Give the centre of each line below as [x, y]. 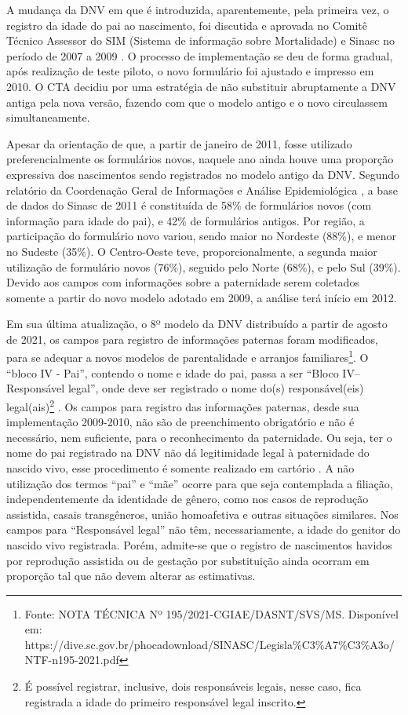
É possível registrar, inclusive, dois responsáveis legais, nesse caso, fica [193, 686]
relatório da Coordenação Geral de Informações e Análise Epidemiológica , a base [202, 190]
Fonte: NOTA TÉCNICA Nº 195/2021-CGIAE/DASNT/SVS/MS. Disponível [211, 613]
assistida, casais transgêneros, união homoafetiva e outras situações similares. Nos [202, 514]
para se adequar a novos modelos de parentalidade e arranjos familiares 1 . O [188, 356]
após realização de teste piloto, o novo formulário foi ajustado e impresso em [190, 71]
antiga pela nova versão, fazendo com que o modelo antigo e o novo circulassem [197, 102]
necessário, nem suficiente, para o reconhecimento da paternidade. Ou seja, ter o [199, 437]
